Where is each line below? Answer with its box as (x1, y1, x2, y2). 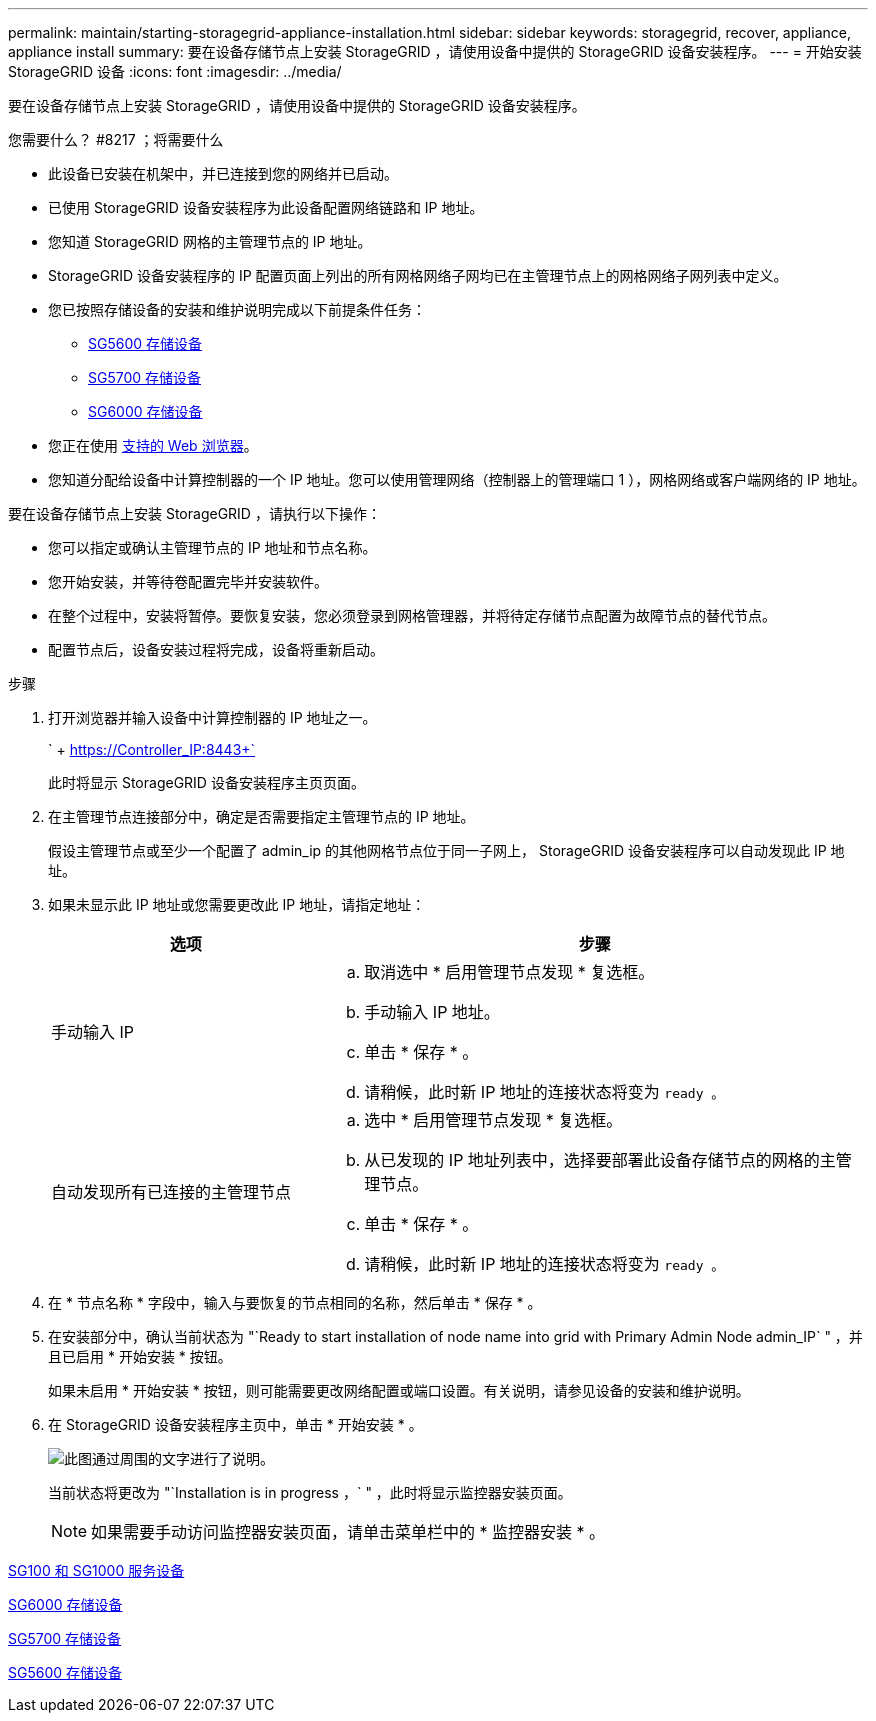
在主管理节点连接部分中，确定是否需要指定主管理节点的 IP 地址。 (48, 808, 475, 825)
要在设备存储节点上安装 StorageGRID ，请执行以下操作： (8, 505, 381, 522)
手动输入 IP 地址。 (364, 1002, 500, 1022)
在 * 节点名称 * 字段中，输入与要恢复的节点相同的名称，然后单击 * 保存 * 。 (48, 1294, 542, 1311)
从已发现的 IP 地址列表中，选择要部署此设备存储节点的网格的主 (364, 1150, 836, 1170)
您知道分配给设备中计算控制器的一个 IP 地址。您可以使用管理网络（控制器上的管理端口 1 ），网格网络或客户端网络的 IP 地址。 (48, 471, 866, 488)
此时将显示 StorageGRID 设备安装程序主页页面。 (48, 774, 365, 791)
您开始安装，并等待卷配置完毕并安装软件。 (48, 573, 328, 590)
